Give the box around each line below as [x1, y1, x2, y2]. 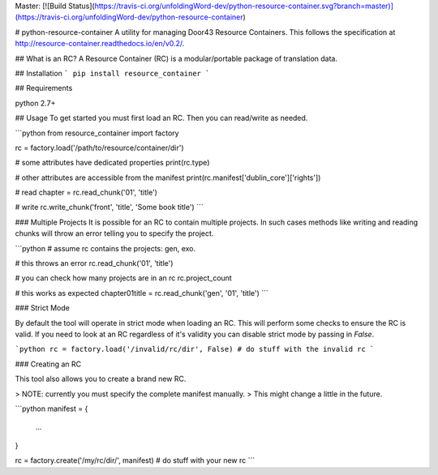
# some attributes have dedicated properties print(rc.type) [15, 158, 210, 168]
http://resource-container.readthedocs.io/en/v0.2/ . [15, 39, 185, 49]
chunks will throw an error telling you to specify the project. [15, 229, 214, 238]
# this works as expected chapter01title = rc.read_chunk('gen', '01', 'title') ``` [15, 288, 269, 297]
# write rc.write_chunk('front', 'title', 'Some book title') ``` [15, 203, 204, 212]
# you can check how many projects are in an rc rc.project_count [15, 273, 233, 283]
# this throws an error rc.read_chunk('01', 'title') [15, 259, 174, 268]
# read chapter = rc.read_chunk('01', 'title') [15, 187, 158, 198]
